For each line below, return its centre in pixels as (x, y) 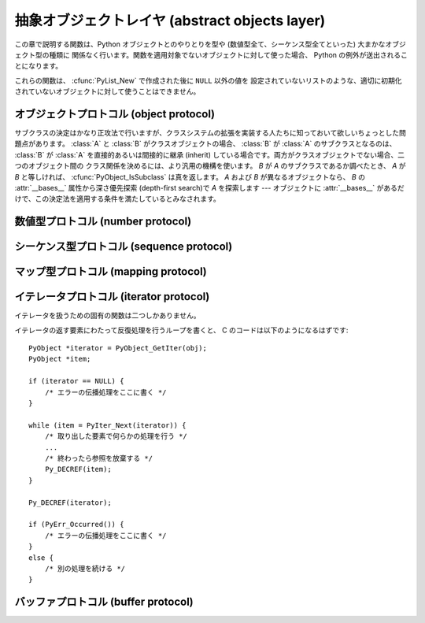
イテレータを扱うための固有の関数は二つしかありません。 (107, 316)
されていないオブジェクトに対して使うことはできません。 (107, 91)
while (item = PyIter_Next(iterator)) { (107, 425)
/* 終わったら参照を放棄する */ (99, 458)
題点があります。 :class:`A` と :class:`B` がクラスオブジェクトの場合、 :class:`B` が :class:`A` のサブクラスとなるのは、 (205, 144)
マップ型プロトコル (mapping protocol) (111, 272)
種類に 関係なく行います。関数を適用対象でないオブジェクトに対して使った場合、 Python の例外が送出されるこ (228, 54)
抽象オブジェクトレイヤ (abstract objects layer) (170, 20)
